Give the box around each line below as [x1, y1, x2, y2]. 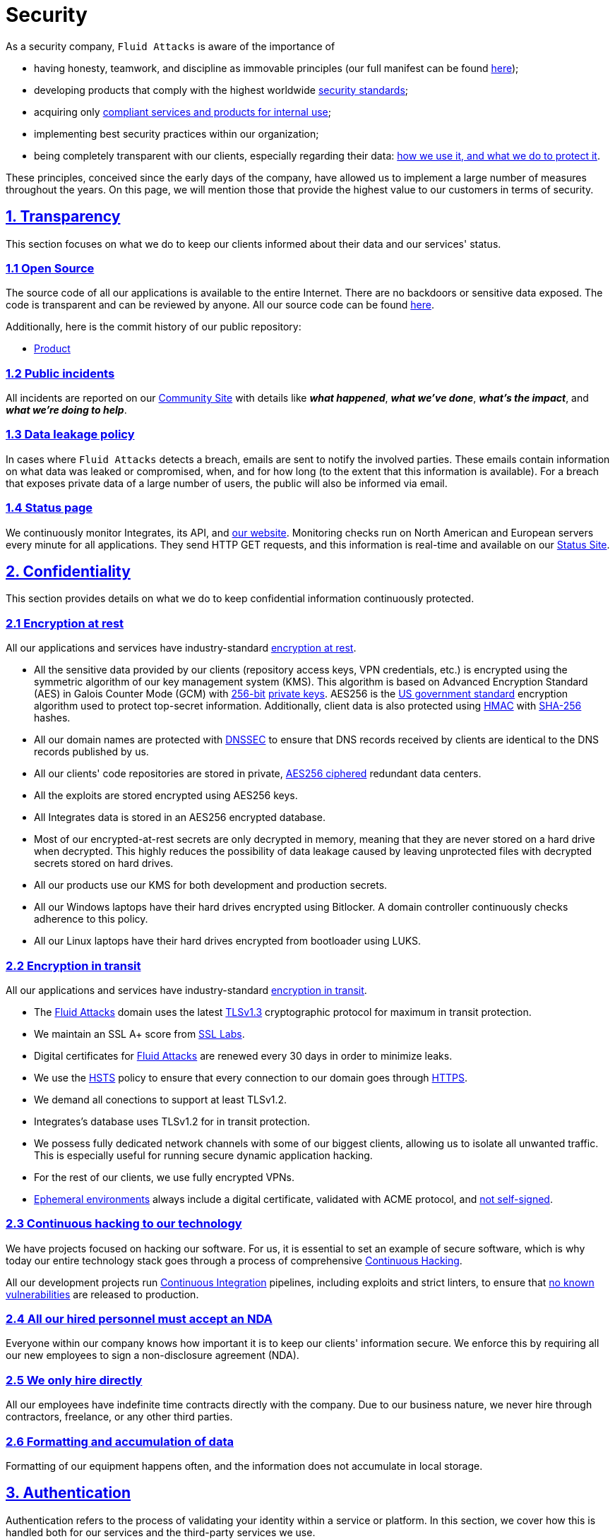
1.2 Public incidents [6, 366, 115, 381]
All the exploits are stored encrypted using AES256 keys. [34, 789, 298, 802]
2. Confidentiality [6, 563, 131, 581]
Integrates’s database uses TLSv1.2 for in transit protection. [34, 1115, 310, 1127]
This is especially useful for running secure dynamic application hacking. [34, 1149, 373, 1161]
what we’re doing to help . [6, 404, 127, 417]
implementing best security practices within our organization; [34, 127, 319, 140]
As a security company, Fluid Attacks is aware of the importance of [6, 40, 335, 52]
